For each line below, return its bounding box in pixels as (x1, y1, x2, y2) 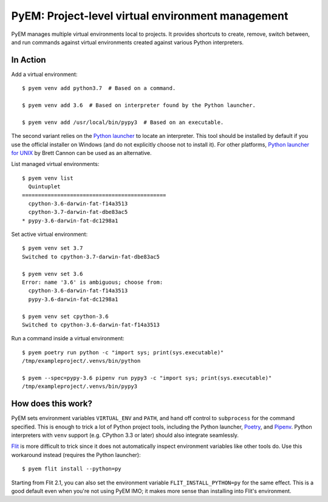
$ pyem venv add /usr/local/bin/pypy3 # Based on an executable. (22, 119, 224, 126)
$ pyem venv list (22, 174, 73, 182)
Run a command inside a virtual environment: (11, 335, 125, 342)
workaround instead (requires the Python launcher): (11, 451, 141, 458)
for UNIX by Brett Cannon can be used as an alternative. (11, 149, 152, 156)
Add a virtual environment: (11, 70, 78, 78)
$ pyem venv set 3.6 (22, 270, 83, 277)
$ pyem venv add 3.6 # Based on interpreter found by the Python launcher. (22, 102, 256, 109)
